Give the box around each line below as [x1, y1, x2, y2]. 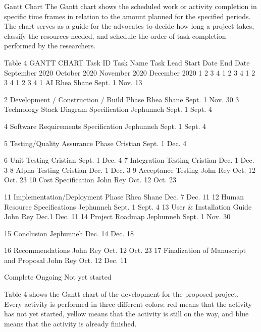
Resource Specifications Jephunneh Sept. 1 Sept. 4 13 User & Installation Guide [4, 201, 252, 212]
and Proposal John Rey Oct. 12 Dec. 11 [4, 254, 127, 265]
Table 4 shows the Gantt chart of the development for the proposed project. [4, 289, 239, 299]
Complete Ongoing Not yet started [4, 272, 112, 282]
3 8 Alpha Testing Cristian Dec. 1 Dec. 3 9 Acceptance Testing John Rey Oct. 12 [4, 164, 255, 175]
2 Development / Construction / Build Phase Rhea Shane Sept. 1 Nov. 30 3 [4, 94, 239, 104]
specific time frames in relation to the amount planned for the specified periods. [4, 11, 251, 21]
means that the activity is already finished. [4, 318, 137, 328]
